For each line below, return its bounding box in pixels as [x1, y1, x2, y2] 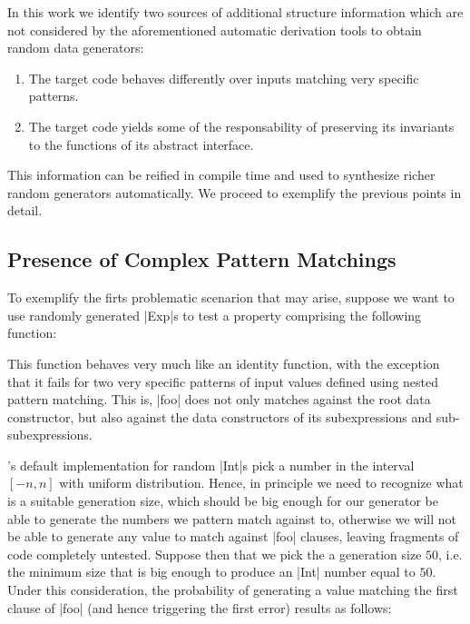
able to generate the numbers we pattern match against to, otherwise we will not [7, 509, 456, 528]
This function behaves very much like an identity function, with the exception [7, 353, 440, 372]
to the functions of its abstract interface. [28, 134, 254, 154]
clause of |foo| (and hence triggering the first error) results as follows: [7, 598, 392, 617]
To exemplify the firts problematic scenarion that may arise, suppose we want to [7, 288, 455, 307]
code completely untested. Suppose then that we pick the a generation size [7, 544, 422, 563]
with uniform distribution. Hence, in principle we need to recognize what [59, 473, 464, 492]
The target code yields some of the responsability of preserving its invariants [28, 116, 455, 135]
